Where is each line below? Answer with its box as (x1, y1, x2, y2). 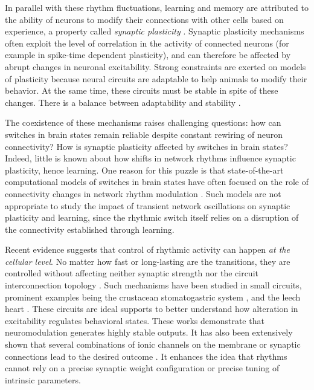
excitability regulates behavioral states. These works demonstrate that (5, 314, 264, 327)
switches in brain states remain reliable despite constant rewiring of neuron (5, 128, 283, 140)
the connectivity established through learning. (5, 223, 175, 235)
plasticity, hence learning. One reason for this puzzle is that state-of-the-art (5, 163, 284, 176)
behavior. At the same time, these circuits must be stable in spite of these (5, 84, 278, 97)
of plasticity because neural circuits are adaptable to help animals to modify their (5, 72, 307, 85)
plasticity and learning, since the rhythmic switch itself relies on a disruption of (5, 211, 299, 224)
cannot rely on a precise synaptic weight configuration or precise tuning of (5, 362, 280, 374)
